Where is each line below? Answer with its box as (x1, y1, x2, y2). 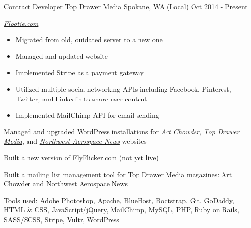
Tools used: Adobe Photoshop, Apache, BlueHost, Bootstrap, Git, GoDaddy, (4, 195, 234, 205)
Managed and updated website (15, 51, 108, 61)
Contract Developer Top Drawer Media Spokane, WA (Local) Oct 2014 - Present (4, 1, 248, 11)
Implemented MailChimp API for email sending (15, 110, 159, 120)
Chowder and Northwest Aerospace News (4, 178, 128, 189)
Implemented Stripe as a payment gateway (15, 67, 144, 77)
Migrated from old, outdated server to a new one (15, 34, 163, 45)
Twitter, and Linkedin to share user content (15, 93, 147, 103)
